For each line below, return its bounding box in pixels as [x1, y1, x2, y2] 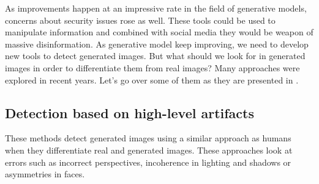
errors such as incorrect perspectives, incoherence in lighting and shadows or [5, 155, 291, 168]
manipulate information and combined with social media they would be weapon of [5, 26, 313, 38]
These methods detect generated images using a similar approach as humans [5, 132, 291, 144]
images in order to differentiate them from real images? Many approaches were [5, 61, 300, 74]
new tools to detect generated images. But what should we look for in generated [5, 49, 306, 62]
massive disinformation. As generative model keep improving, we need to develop [5, 37, 309, 50]
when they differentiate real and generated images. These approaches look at [5, 143, 293, 156]
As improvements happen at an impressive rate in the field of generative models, [5, 2, 307, 14]
